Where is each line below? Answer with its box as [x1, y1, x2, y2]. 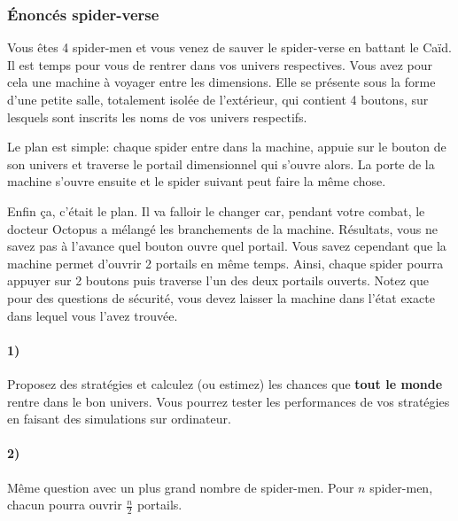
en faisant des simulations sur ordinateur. [7, 409, 231, 428]
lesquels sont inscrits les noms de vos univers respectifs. [7, 107, 307, 126]
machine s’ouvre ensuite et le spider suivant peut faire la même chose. [7, 172, 386, 191]
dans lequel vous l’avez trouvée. [7, 306, 178, 324]
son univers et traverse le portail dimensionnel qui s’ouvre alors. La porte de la [7, 154, 435, 173]
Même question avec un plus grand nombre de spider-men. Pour [7, 478, 354, 496]
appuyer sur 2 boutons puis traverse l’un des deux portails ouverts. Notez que [7, 271, 430, 290]
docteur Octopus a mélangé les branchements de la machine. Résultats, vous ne [7, 219, 439, 237]
